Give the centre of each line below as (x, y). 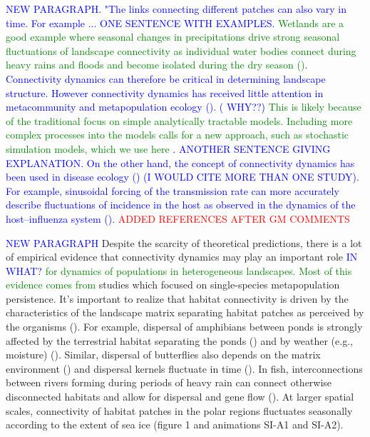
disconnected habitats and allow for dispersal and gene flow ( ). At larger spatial (180, 397)
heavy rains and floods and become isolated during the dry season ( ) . (157, 65)
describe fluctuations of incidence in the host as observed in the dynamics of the (181, 205)
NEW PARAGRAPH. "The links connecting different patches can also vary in (176, 9)
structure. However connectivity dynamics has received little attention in (165, 92)
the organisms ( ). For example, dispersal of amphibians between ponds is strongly (184, 327)
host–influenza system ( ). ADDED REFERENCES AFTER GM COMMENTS (178, 218)
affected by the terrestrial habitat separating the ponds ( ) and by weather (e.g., (179, 340)
